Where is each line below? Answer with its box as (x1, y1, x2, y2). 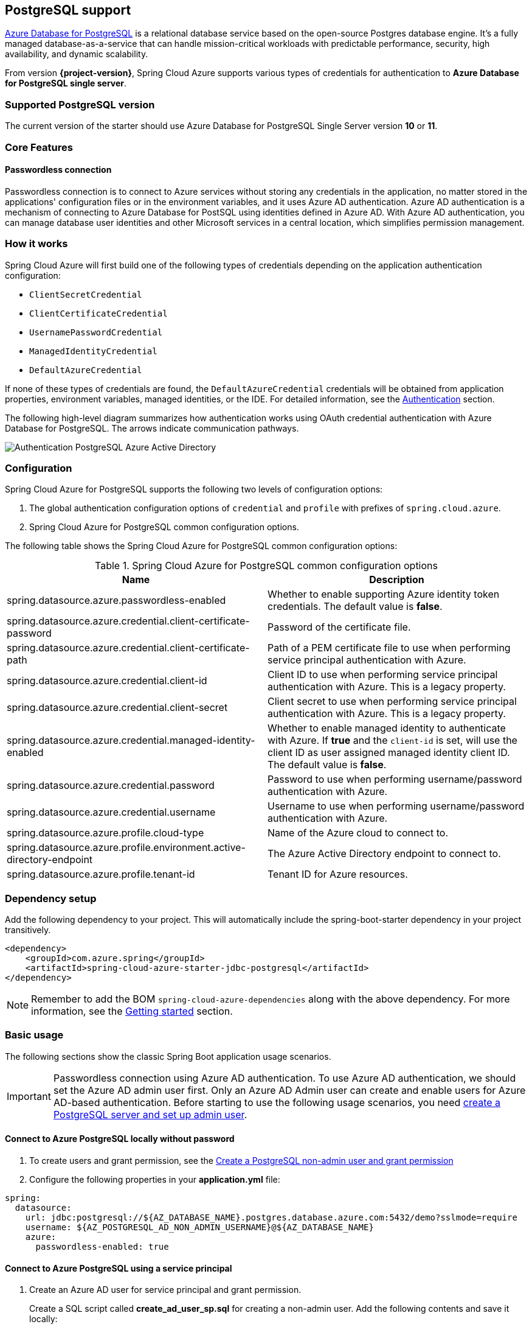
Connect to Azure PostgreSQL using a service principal (5, 1262, 232, 1273)
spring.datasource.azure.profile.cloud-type (7, 827, 204, 839)
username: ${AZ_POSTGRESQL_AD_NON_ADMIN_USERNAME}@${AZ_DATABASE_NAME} (25, 1222, 374, 1232)
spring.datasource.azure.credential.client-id (7, 674, 207, 687)
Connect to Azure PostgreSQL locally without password (5, 1133, 235, 1144)
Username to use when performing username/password (268, 800, 525, 813)
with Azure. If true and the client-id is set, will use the (268, 734, 517, 747)
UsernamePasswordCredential (29, 327, 163, 337)
